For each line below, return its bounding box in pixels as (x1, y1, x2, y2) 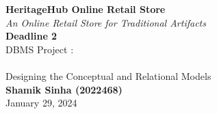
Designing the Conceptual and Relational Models (5, 68, 212, 83)
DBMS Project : (5, 42, 74, 56)
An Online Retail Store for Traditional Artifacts (5, 15, 206, 29)
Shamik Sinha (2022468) (5, 82, 123, 96)
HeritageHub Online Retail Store (5, 2, 166, 16)
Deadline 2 (5, 29, 58, 43)
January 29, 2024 (5, 96, 77, 110)
